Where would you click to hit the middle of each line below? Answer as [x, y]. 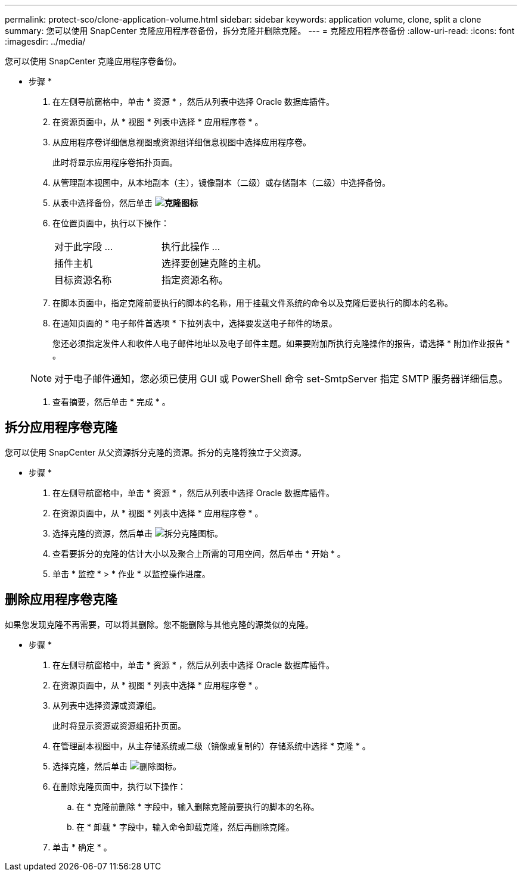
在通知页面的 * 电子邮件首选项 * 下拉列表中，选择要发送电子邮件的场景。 [195, 323]
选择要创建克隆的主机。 [214, 263]
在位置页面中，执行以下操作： [111, 223]
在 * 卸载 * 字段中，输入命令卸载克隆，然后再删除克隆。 [185, 827]
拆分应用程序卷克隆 [61, 428]
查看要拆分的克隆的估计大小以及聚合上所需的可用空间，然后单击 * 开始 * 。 [199, 553]
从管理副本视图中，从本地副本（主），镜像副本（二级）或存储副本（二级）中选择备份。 [221, 183]
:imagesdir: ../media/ [45, 41]
